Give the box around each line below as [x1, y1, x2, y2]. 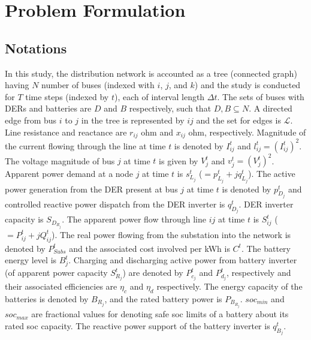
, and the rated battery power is [104, 292, 222, 305]
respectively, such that [129, 102, 212, 115]
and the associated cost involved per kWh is [69, 242, 230, 254]
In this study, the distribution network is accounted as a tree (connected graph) [5, 67, 297, 79]
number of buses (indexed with [41, 79, 155, 91]
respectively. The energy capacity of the [156, 280, 303, 293]
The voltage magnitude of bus [5, 154, 115, 166]
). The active [248, 167, 295, 180]
